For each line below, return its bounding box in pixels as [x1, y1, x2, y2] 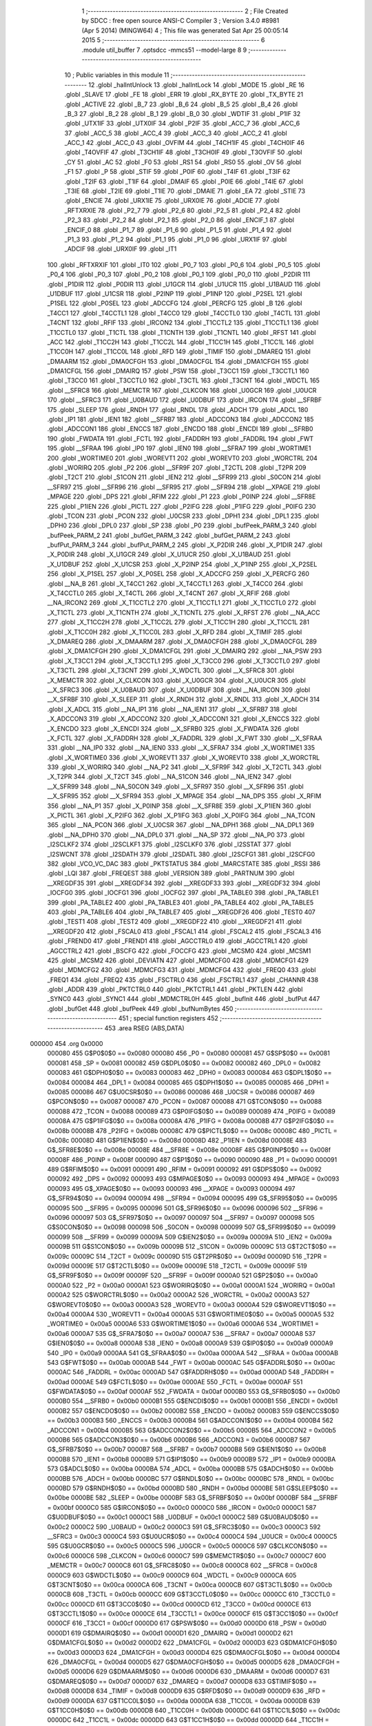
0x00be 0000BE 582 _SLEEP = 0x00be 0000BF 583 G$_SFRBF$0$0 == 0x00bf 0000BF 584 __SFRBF [47, 1493, 338, 1502]
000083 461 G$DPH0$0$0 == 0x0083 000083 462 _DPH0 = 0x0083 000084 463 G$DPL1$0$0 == [47, 1069, 332, 1077]
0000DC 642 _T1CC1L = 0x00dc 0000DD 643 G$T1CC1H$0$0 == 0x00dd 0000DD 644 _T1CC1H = [47, 1716, 329, 1724]
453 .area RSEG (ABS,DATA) [104, 1024, 185, 1032]
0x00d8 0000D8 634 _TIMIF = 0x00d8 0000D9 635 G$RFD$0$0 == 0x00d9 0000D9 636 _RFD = [47, 1687, 327, 1695]
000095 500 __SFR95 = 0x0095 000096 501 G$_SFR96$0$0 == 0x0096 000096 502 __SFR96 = [47, 1203, 324, 1212]
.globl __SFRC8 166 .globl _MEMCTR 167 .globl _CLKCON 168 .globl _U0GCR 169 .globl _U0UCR [47, 386, 317, 394]
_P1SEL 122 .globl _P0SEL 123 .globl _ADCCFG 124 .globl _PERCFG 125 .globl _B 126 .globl [47, 299, 302, 307]
